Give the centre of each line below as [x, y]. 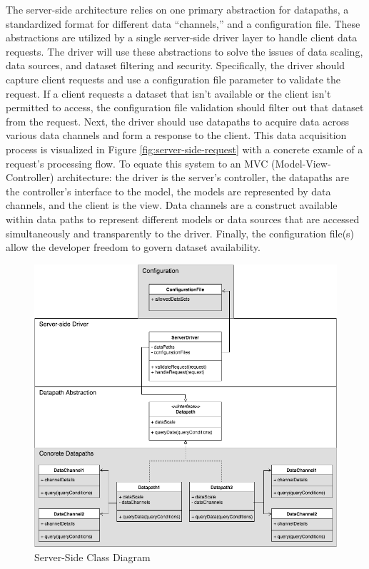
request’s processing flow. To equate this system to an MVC [137, 163]
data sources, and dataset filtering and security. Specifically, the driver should [176, 65]
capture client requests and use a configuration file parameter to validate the [173, 79]
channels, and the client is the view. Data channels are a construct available [172, 205]
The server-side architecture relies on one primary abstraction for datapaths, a [177, 9]
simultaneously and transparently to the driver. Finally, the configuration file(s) [180, 233]
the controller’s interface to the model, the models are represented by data [168, 191]
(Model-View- [301, 163]
